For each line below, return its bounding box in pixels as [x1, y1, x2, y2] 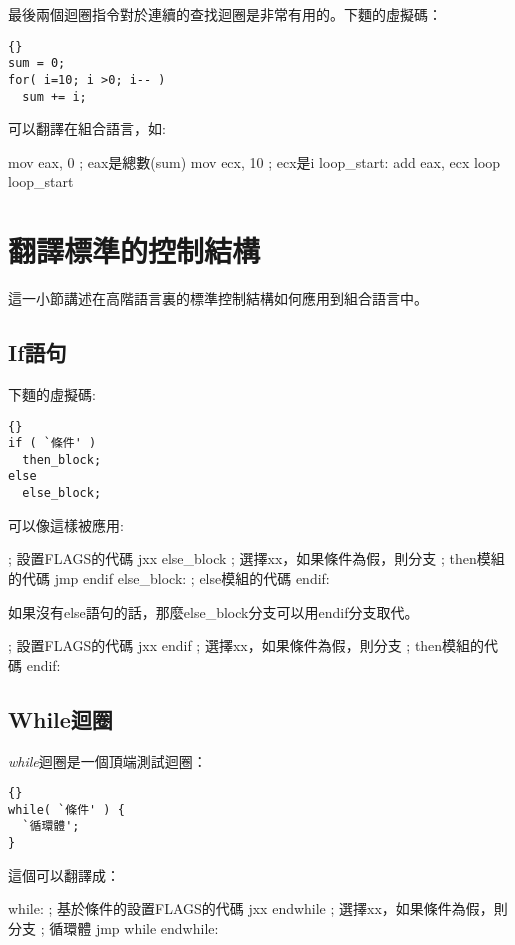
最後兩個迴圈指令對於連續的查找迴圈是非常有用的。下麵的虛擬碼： [8, 4, 442, 24]
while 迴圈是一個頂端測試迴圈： [8, 750, 207, 771]
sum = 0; [8, 56, 66, 71]
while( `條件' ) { [8, 802, 125, 817]
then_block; [22, 452, 102, 467]
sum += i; [22, 89, 87, 104]
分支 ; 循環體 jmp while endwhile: [8, 917, 219, 938]
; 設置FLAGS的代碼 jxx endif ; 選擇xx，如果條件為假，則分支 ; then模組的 [8, 635, 485, 656]
